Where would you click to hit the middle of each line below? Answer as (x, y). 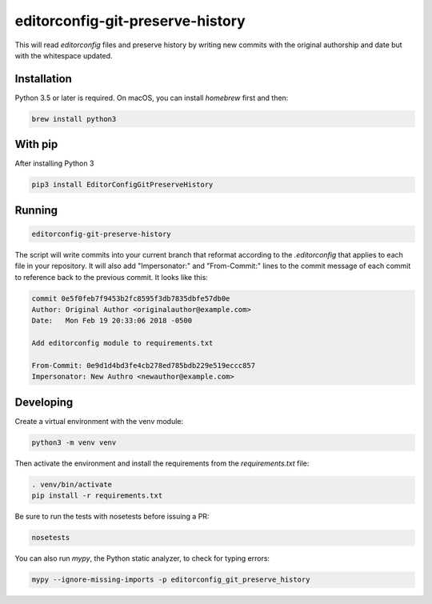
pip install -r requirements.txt (97, 496)
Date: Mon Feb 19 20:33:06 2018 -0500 (112, 321)
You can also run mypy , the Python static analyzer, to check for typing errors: (142, 558)
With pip (36, 144)
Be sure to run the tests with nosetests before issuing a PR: (112, 517)
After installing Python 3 (54, 163)
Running (36, 210)
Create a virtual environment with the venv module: (99, 421)
